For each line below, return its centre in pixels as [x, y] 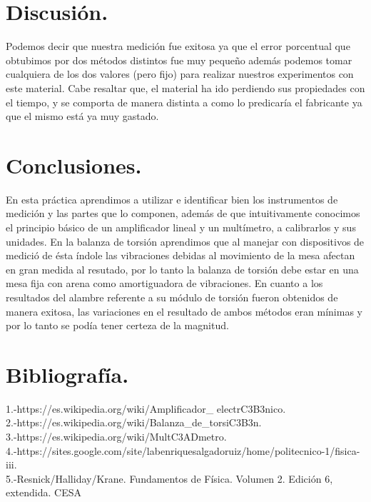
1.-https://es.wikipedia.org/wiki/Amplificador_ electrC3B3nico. [146, 408]
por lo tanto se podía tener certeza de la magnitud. [117, 325]
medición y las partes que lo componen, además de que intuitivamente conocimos [183, 213]
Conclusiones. [74, 165]
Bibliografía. [67, 374]
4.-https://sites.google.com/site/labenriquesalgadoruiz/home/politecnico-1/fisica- [183, 450]
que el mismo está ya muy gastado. [82, 116]
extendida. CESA [44, 492]
